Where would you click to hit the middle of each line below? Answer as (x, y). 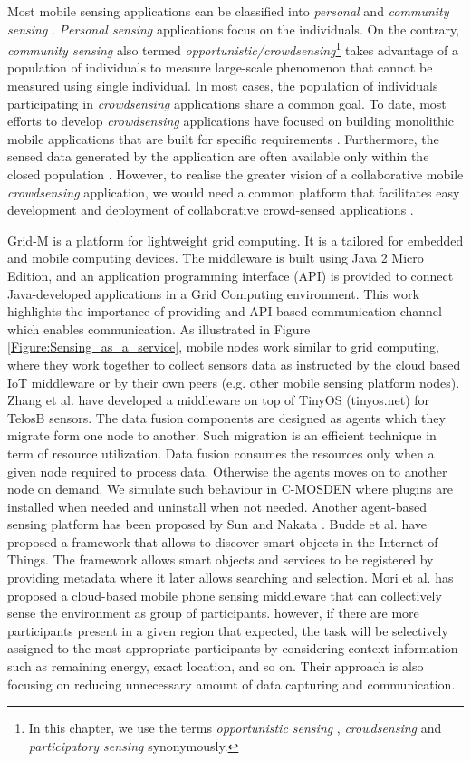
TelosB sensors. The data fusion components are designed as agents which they (226, 417)
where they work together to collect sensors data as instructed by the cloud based (234, 364)
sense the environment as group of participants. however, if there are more (213, 613)
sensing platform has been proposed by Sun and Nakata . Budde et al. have (217, 524)
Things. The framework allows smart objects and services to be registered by (221, 559)
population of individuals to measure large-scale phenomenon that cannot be (220, 67)
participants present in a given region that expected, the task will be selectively (228, 630)
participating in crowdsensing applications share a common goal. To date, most (227, 103)
